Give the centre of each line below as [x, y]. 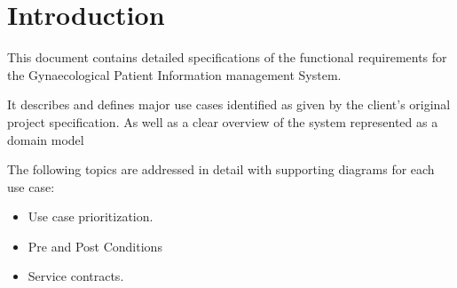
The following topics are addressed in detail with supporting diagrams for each [221, 169]
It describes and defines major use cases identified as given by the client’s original [229, 104]
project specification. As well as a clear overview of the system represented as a [223, 121]
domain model [46, 139]
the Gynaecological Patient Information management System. [174, 74]
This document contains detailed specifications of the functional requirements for [227, 57]
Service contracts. [76, 276]
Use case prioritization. [91, 216]
